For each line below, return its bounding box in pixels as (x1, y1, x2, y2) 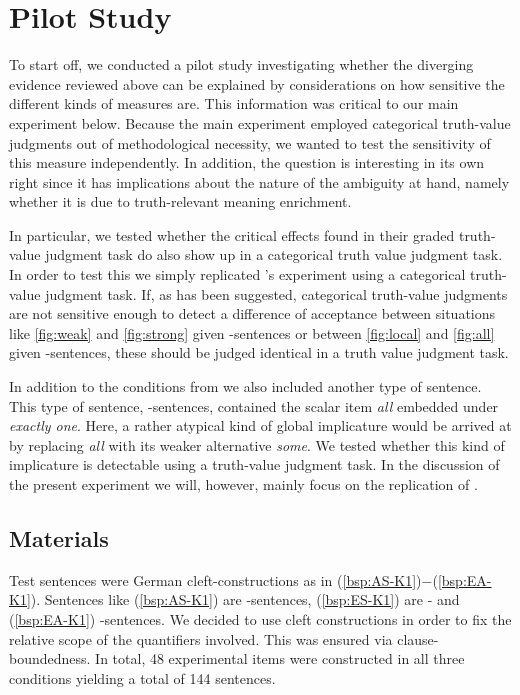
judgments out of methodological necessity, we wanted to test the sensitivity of (9, 132, 491, 153)
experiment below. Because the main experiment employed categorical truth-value (9, 112, 511, 133)
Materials (9, 522, 109, 553)
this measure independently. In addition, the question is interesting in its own (9, 152, 485, 173)
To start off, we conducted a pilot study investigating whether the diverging (9, 54, 474, 75)
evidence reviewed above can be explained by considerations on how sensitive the (9, 73, 505, 94)
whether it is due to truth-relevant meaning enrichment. (9, 191, 352, 212)
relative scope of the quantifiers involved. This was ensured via (9, 628, 393, 649)
